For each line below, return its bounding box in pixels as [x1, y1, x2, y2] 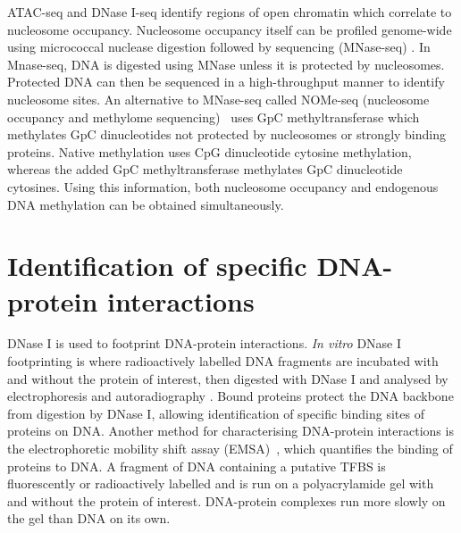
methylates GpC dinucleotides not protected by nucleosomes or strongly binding [7, 125, 446, 144]
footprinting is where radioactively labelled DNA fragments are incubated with [7, 352, 439, 371]
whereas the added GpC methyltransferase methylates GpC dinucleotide [7, 160, 403, 179]
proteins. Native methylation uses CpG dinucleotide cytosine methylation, [7, 142, 412, 161]
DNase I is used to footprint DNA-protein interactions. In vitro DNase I [7, 334, 402, 353]
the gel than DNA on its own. [7, 509, 171, 528]
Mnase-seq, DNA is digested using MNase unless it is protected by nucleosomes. [7, 54, 445, 73]
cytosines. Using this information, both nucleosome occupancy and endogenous [7, 177, 439, 196]
